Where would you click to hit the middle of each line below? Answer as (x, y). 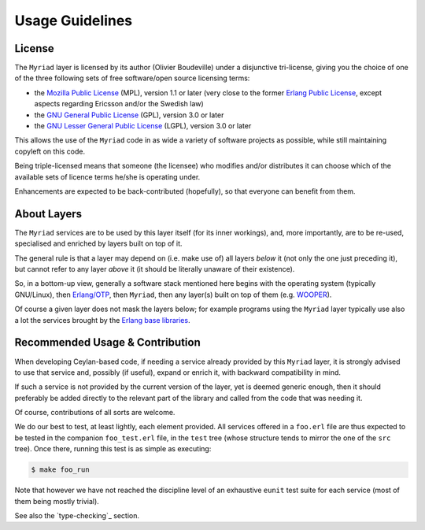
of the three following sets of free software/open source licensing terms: (132, 78)
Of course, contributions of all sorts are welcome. (95, 413)
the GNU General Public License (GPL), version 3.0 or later (129, 115)
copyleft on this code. (50, 151)
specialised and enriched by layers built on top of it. (98, 243)
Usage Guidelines (74, 20)
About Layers (48, 214)
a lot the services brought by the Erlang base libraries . (102, 320)
